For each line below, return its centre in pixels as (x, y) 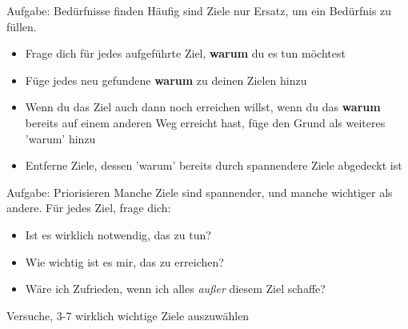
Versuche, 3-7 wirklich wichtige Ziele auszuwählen (128, 315)
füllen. (22, 26)
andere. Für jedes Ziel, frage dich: (89, 208)
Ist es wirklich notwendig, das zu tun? (118, 234)
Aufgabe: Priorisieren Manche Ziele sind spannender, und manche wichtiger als (200, 192)
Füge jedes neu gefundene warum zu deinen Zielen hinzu (166, 80)
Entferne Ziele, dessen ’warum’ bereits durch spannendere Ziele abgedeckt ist (214, 165)
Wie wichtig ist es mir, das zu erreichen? (124, 261)
